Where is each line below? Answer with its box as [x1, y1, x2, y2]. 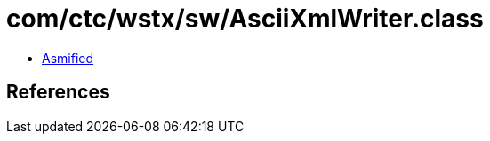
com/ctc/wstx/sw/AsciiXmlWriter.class [6, 4, 484, 34]
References [6, 81, 110, 104]
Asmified [42, 50, 94, 66]
